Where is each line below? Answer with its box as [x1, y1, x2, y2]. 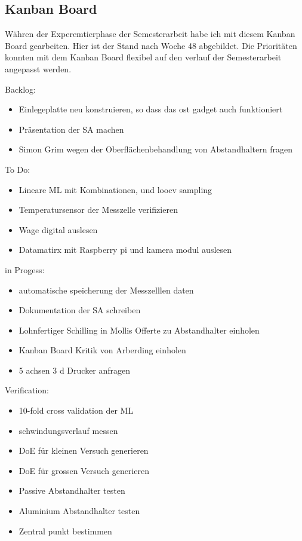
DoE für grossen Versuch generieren [19, 464, 149, 476]
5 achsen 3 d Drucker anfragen [19, 363, 131, 376]
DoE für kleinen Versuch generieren [19, 444, 149, 457]
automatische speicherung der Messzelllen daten [19, 283, 194, 296]
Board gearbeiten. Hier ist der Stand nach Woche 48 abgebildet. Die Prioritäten [5, 39, 297, 51]
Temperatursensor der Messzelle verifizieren [19, 203, 178, 216]
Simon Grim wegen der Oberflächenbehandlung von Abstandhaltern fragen [19, 143, 292, 155]
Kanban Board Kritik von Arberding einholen [19, 344, 186, 356]
